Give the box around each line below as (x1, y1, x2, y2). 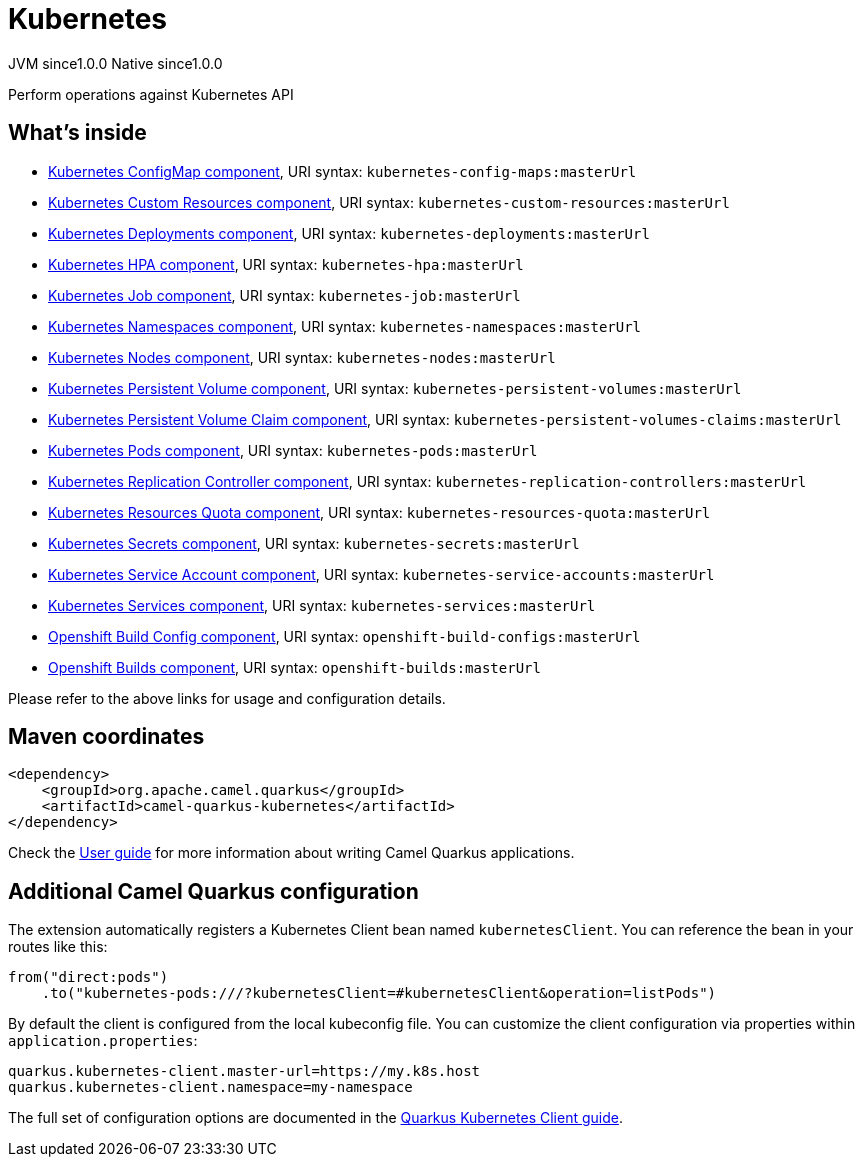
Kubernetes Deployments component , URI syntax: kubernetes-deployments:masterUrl (48, 224, 650, 242)
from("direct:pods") (8, 969, 169, 986)
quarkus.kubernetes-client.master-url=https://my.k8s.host (8, 1063, 481, 1080)
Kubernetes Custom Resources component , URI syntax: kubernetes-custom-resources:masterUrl (48, 193, 730, 211)
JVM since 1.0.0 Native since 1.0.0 (8, 54, 223, 72)
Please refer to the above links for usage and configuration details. (8, 689, 446, 707)
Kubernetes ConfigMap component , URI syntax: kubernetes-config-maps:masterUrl (48, 162, 637, 180)
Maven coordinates (8, 724, 205, 750)
